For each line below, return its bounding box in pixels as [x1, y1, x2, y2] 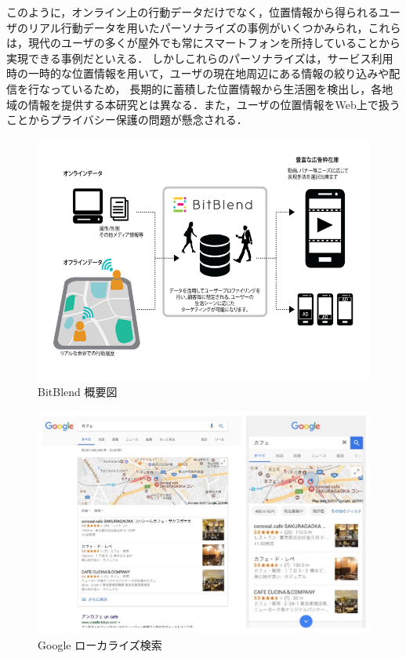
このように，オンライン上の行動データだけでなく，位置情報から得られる [6, 4, 379, 20]
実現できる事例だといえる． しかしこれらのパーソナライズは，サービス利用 [6, 49, 393, 66]
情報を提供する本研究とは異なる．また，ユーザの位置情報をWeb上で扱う [27, 96, 401, 112]
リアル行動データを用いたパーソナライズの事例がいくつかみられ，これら [27, 19, 401, 35]
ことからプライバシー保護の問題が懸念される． [6, 111, 248, 128]
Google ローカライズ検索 [38, 636, 162, 653]
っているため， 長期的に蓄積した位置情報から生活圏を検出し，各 [49, 80, 382, 96]
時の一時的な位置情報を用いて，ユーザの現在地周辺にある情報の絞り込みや [6, 65, 390, 82]
